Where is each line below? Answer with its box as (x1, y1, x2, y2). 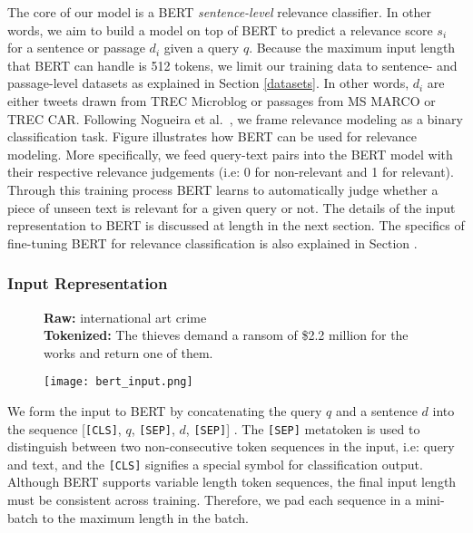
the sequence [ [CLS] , (7, 419, 122, 438)
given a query (163, 38, 240, 57)
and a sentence (335, 401, 418, 420)
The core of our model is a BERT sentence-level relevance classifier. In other (7, 3, 432, 21)
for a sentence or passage (7, 38, 145, 57)
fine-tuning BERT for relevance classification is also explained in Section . (7, 233, 418, 252)
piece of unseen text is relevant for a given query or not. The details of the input (7, 198, 456, 217)
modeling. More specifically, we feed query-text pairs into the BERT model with (7, 144, 453, 163)
